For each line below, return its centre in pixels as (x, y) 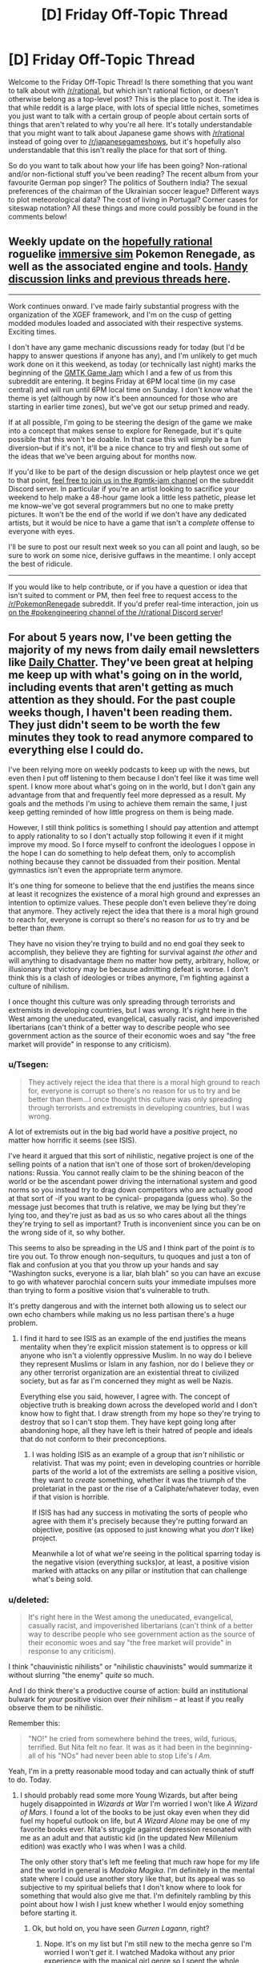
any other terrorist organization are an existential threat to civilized (129, 1372)
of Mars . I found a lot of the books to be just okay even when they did (134, 1812)
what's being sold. (62, 1579)
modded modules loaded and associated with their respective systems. (126, 323)
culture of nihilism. (39, 986)
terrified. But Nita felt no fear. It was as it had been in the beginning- (140, 1748)
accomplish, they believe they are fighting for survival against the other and (133, 952)
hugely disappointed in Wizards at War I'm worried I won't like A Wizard (139, 1804)
